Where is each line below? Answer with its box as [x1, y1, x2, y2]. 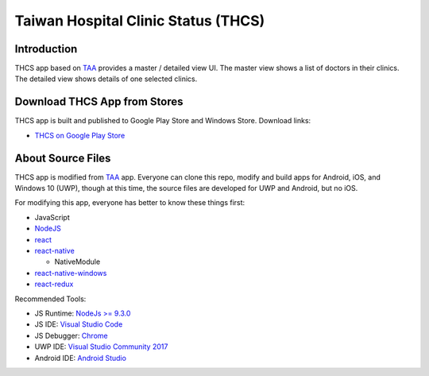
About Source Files [14, 151, 111, 165]
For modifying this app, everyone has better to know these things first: [14, 198, 245, 207]
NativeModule [54, 257, 101, 266]
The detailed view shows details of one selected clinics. [14, 74, 198, 83]
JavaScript [34, 212, 71, 222]
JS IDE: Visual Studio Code [34, 320, 123, 329]
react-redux [34, 279, 74, 289]
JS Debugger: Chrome [34, 331, 108, 340]
